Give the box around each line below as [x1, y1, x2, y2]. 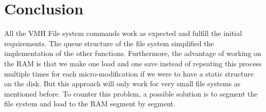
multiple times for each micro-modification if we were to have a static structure [4, 68, 254, 79]
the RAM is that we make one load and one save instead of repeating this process [4, 58, 262, 68]
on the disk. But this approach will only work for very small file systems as [4, 78, 241, 89]
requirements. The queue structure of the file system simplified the [4, 38, 214, 48]
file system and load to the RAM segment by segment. [4, 98, 175, 109]
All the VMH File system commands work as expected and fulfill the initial [4, 28, 242, 39]
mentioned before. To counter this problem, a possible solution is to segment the [4, 88, 258, 99]
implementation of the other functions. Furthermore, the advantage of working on [4, 48, 261, 59]
